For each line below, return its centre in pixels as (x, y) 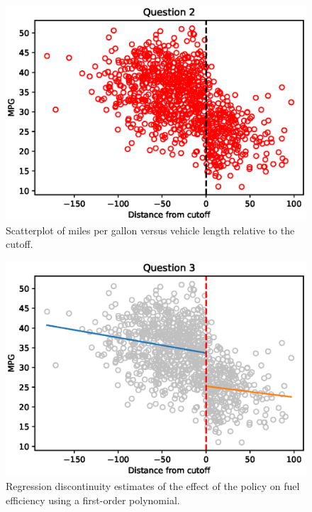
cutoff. (19, 244)
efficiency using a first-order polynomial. (93, 500)
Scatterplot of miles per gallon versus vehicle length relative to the (150, 230)
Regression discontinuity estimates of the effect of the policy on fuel (153, 485)
